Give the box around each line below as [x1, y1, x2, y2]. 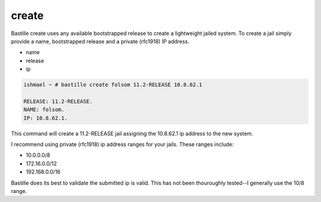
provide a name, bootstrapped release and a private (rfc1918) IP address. [11, 37, 190, 45]
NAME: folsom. [23, 106, 65, 113]
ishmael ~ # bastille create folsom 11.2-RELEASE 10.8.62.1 [23, 81, 203, 89]
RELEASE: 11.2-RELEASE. [23, 98, 93, 105]
